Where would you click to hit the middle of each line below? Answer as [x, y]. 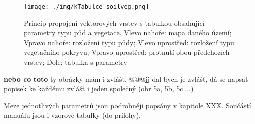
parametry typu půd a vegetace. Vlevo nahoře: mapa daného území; [128, 33]
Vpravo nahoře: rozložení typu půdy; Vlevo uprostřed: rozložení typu [129, 42]
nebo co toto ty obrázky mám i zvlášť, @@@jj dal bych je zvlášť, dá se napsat [126, 79]
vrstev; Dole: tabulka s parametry [76, 62]
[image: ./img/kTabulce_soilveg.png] [87, 7]
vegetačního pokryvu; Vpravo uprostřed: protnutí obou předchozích [127, 52]
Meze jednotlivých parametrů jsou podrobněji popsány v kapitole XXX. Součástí [127, 105]
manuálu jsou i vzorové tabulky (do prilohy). [72, 115]
